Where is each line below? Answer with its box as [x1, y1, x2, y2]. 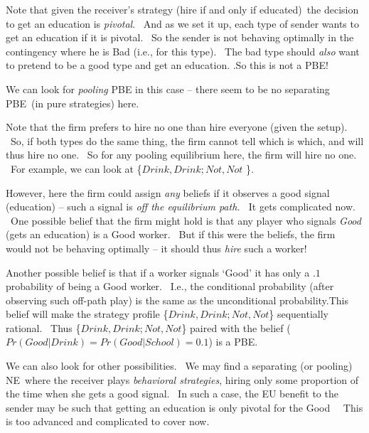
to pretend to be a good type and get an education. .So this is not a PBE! [6, 58, 328, 73]
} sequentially [269, 306, 328, 321]
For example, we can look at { [10, 161, 142, 176]
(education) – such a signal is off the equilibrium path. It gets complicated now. [6, 199, 355, 214]
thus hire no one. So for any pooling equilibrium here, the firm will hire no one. [6, 147, 357, 162]
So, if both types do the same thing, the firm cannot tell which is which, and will [10, 133, 364, 148]
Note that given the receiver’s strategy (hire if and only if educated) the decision [6, 2, 359, 16]
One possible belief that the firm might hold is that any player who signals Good [10, 213, 361, 228]
